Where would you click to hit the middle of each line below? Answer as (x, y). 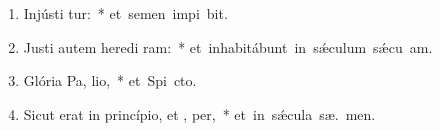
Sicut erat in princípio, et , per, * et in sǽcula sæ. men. (199, 113)
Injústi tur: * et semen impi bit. (125, 13)
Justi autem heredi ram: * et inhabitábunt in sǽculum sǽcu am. (228, 46)
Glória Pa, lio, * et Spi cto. (110, 80)
